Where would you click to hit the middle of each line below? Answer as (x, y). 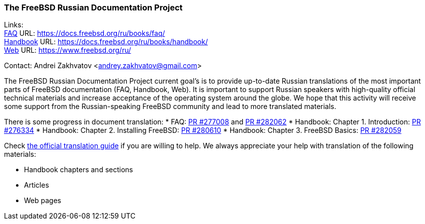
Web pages (43, 201)
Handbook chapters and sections (79, 170)
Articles (37, 185)
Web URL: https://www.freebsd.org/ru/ (68, 50)
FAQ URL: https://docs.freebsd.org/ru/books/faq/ (85, 33)
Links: (14, 25)
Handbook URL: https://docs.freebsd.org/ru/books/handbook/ (106, 42)
